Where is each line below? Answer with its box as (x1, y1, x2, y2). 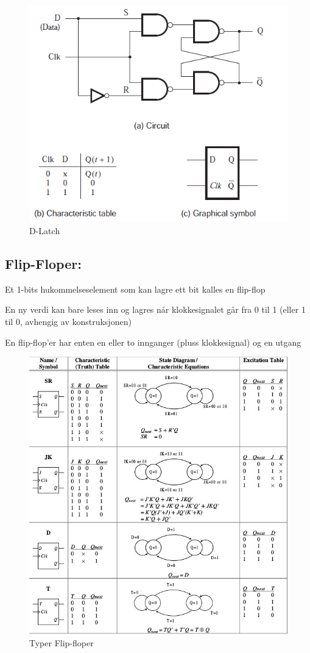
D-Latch (29, 224, 60, 237)
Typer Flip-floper (29, 636, 94, 649)
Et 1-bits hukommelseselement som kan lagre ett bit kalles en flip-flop (5, 282, 266, 295)
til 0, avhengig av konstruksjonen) (5, 315, 132, 327)
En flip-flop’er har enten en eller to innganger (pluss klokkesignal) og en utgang (5, 335, 301, 348)
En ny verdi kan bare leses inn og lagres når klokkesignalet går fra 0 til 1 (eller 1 (5, 303, 306, 316)
